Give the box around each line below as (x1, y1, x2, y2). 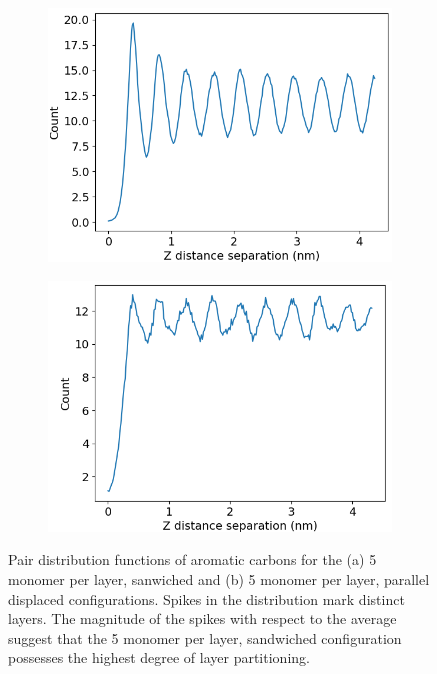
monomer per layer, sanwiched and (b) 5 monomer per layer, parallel (8, 569, 430, 590)
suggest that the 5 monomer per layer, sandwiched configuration (8, 627, 402, 648)
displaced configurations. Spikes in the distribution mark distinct (8, 588, 405, 609)
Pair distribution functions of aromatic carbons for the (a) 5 (8, 549, 377, 570)
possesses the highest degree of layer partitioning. (8, 647, 310, 668)
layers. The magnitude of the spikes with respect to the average (8, 608, 397, 629)
